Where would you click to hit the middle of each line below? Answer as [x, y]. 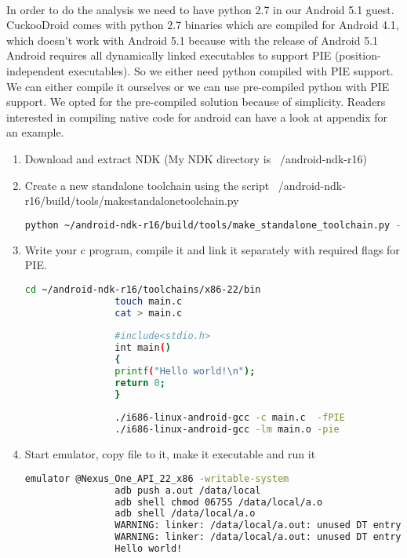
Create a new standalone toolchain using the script [147, 185]
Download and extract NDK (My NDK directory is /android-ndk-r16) [196, 158]
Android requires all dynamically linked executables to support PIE [169, 55]
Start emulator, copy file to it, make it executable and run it [170, 454]
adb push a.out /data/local [188, 490]
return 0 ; [140, 383]
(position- [358, 55]
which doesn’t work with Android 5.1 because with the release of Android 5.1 [193, 40]
